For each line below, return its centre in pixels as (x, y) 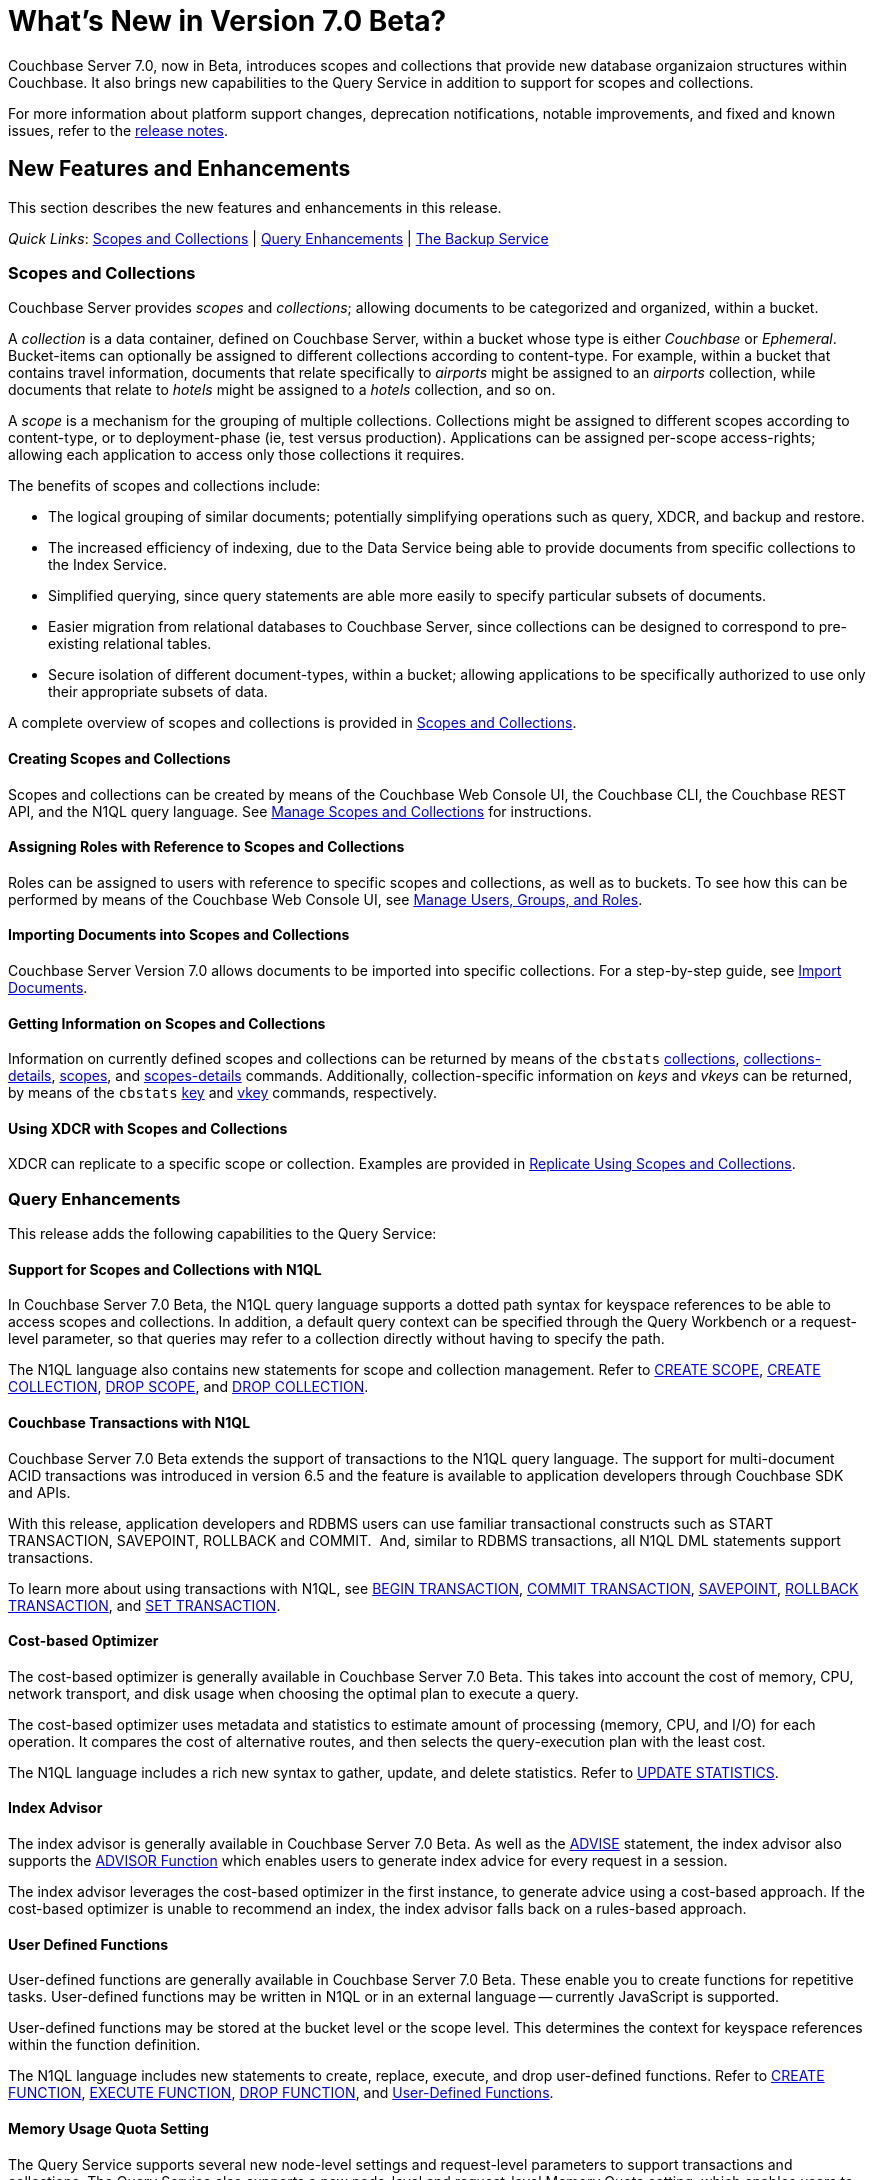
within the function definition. (104, 2045)
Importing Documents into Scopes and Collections (179, 935)
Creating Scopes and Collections (119, 758)
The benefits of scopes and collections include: (164, 486)
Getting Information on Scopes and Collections (167, 1023)
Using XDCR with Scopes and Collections (148, 1128)
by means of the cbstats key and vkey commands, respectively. (223, 1093)
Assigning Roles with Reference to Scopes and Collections (206, 847)
